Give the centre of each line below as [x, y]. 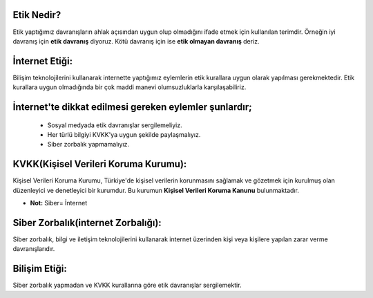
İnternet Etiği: [43, 61]
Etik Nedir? [37, 15]
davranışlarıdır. [34, 249]
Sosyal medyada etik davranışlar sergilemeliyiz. [115, 125]
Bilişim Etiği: [40, 269]
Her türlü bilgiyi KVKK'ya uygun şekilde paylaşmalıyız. [124, 134]
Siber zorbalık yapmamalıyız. [88, 145]
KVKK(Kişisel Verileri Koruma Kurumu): [100, 164]
